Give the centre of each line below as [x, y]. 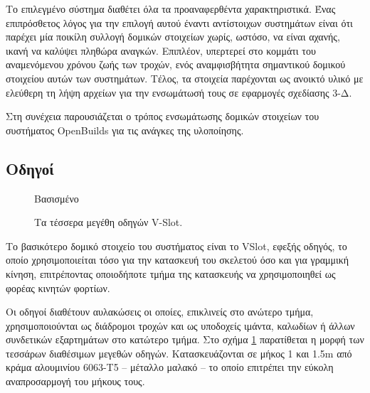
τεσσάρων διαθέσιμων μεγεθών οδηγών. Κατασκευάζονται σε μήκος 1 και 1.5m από [179, 353]
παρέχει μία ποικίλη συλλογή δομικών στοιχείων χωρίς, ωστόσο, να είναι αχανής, [173, 37]
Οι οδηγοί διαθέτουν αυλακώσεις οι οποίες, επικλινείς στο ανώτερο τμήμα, [160, 312]
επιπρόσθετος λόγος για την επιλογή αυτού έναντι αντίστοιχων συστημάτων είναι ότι [179, 22]
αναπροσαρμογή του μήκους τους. [75, 381]
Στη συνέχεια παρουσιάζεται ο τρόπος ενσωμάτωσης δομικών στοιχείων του [163, 116]
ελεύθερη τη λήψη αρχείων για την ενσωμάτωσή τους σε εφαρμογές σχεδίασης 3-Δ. [179, 92]
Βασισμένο [57, 198]
